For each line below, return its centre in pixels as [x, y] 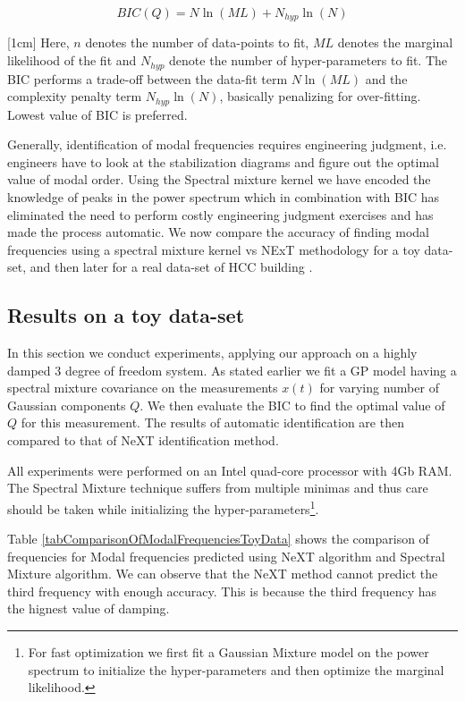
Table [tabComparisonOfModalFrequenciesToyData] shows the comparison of [218, 539]
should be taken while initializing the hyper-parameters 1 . [163, 507]
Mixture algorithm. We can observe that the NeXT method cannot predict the [223, 574]
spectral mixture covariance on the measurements [143, 388]
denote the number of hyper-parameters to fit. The [309, 60]
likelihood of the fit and [72, 60]
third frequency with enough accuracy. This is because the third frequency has [222, 591]
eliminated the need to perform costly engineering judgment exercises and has [220, 214]
